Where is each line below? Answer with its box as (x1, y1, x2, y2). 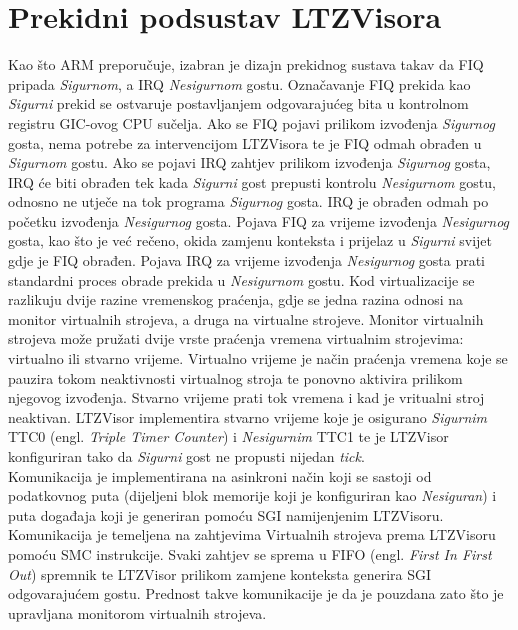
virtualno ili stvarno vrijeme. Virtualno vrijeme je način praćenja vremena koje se (8, 348, 508, 369)
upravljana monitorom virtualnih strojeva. (8, 602, 267, 623)
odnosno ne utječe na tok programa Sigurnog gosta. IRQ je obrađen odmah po (8, 191, 489, 212)
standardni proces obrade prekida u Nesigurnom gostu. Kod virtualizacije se (8, 269, 475, 290)
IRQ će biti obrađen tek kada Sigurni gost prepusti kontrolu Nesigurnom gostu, (8, 171, 496, 192)
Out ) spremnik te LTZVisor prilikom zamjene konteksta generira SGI (8, 563, 431, 584)
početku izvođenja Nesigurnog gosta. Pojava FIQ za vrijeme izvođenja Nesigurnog (8, 210, 510, 231)
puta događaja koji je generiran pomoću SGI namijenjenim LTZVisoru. (8, 504, 444, 525)
